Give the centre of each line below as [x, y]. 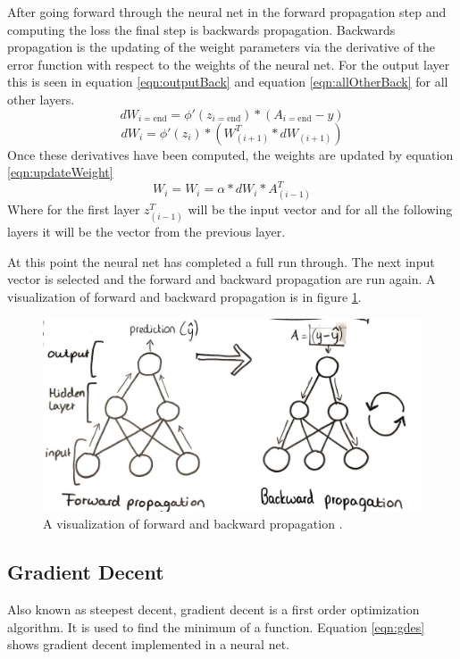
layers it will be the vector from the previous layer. [146, 232]
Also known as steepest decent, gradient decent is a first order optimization [213, 609]
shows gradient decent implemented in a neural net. [148, 644]
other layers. [41, 99]
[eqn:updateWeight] [60, 172]
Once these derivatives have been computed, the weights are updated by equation [230, 154]
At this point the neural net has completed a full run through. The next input [221, 261]
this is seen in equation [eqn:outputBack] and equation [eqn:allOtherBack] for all [228, 82]
